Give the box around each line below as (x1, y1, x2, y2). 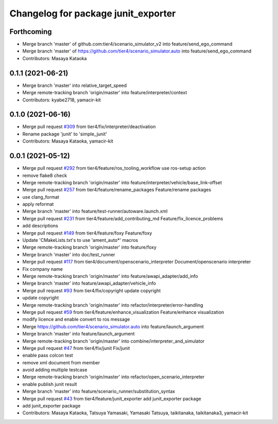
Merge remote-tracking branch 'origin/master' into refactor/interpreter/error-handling (22, 302, 203, 308)
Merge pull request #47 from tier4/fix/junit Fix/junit (22, 345, 130, 351)
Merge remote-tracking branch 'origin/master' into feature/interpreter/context (22, 90, 187, 96)
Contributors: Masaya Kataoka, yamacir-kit (22, 138, 113, 144)
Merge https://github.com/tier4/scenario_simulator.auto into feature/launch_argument (22, 323, 204, 329)
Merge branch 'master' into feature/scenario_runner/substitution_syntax (22, 388, 175, 395)
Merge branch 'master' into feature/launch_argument (22, 331, 135, 337)
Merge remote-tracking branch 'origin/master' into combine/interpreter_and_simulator (22, 338, 205, 344)
